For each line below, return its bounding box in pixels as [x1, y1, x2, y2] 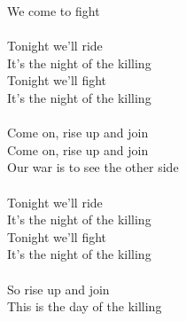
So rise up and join [7, 279, 110, 298]
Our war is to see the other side [7, 158, 179, 176]
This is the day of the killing [7, 297, 162, 316]
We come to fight [7, 2, 100, 20]
